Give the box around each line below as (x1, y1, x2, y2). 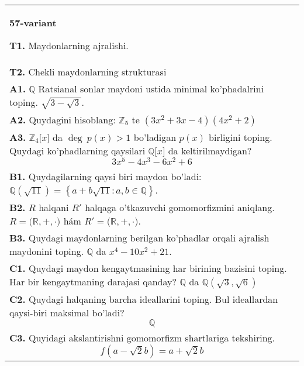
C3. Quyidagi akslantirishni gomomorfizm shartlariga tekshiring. (9, 331, 275, 345)
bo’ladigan (133, 130, 177, 144)
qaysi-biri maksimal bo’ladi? (9, 306, 125, 320)
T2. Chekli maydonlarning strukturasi (9, 65, 167, 78)
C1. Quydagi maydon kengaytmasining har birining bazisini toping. (9, 261, 287, 275)
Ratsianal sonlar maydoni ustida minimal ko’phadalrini (38, 82, 264, 95)
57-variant (9, 16, 57, 29)
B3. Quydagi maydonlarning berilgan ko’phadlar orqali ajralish (9, 231, 270, 245)
